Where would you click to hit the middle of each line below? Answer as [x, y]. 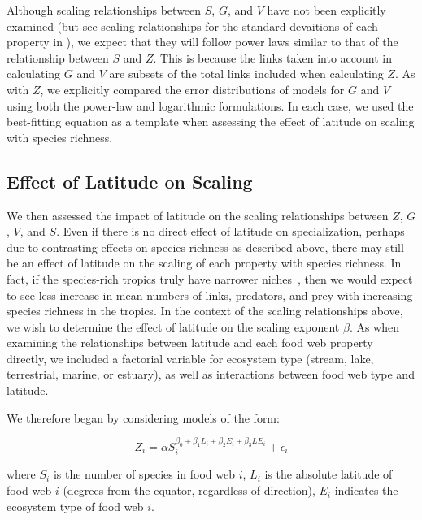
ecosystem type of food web [75, 506]
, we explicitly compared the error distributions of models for [192, 89]
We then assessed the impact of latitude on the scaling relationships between [198, 215]
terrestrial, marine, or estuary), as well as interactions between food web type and [211, 374]
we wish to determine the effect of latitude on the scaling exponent [173, 326]
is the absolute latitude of [328, 474]
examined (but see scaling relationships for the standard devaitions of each [192, 26]
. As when [374, 326]
